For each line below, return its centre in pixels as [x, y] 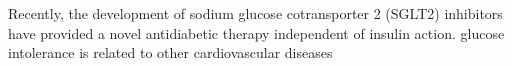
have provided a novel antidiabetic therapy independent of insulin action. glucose [256, 32]
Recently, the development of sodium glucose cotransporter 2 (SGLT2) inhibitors [255, 13]
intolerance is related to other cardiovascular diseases [170, 52]
